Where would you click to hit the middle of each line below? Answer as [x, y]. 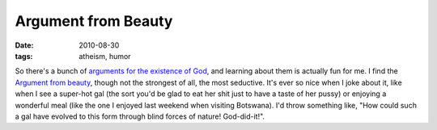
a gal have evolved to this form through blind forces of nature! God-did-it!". [140, 116]
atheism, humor [105, 56]
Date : [24, 45]
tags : [24, 56]
